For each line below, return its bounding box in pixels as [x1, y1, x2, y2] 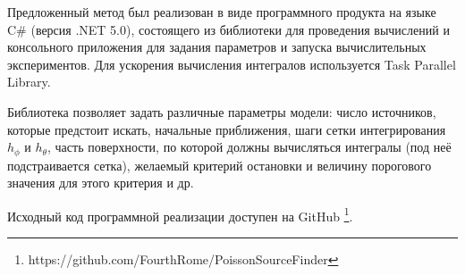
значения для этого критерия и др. [7, 173, 194, 192]
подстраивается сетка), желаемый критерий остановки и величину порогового [7, 155, 432, 174]
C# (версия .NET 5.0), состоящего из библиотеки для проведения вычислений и [7, 20, 450, 38]
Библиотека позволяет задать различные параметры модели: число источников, [7, 102, 436, 121]
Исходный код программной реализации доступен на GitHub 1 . [7, 204, 353, 225]
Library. [7, 72, 51, 91]
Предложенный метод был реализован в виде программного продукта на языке [7, 3, 436, 21]
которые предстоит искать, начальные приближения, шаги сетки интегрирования [7, 120, 446, 138]
